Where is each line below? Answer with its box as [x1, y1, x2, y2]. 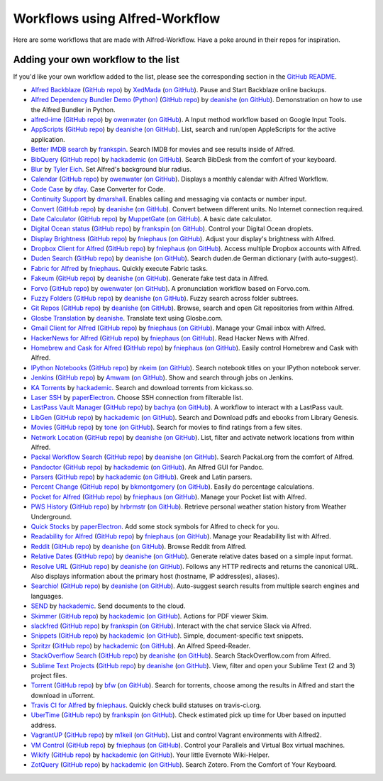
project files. [30, 671, 67, 680]
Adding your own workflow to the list [13, 54, 180, 66]
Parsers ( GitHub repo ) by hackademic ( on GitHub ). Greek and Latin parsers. [30, 472, 252, 482]
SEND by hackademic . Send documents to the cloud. [30, 602, 186, 610]
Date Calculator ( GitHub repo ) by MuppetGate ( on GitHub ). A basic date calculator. [30, 214, 272, 223]
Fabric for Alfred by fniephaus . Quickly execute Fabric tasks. [30, 264, 209, 272]
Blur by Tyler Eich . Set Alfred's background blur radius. [30, 165, 191, 173]
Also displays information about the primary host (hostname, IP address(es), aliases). [30, 572, 279, 580]
